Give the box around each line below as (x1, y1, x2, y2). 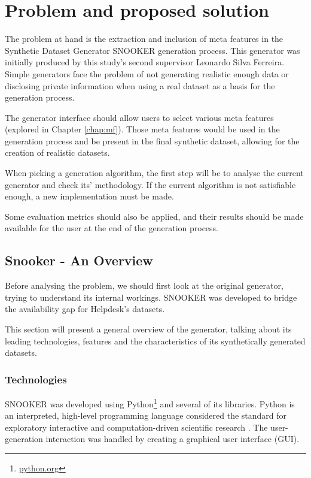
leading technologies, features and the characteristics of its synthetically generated (5, 334, 306, 347)
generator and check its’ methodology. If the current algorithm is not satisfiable (5, 178, 296, 190)
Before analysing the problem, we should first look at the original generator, (5, 279, 283, 292)
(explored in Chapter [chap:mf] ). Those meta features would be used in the (5, 123, 280, 135)
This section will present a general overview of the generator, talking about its (5, 323, 292, 335)
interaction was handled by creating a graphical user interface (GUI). (45, 432, 300, 445)
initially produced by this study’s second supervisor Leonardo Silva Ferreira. (5, 56, 285, 68)
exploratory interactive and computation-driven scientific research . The (5, 420, 268, 433)
